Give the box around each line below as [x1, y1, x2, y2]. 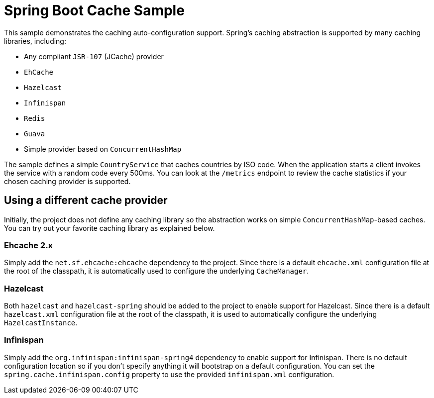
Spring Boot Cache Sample [4, 2, 185, 19]
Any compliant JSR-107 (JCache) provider [24, 52, 164, 61]
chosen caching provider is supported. [4, 177, 131, 186]
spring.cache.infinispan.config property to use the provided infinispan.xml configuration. [4, 370, 334, 379]
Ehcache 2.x [4, 240, 53, 250]
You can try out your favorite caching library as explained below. [4, 223, 215, 232]
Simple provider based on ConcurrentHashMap [24, 144, 182, 153]
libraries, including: [4, 36, 66, 45]
